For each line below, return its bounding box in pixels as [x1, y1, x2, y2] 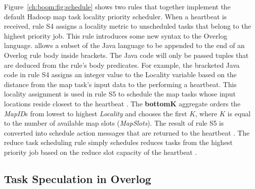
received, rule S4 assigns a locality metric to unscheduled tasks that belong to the [4, 21, 251, 31]
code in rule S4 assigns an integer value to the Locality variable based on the [4, 69, 237, 80]
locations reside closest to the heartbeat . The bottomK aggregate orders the [4, 98, 241, 108]
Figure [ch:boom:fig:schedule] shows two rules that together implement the [4, 1, 231, 11]
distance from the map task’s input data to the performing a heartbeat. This [4, 79, 237, 89]
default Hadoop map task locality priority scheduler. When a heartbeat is [4, 11, 227, 21]
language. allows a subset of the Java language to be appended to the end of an [4, 40, 245, 50]
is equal [227, 108, 251, 118]
